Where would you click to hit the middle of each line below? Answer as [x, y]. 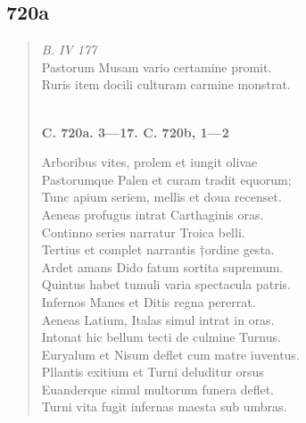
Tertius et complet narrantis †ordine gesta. [158, 249]
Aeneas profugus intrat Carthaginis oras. [153, 214]
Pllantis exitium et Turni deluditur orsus [153, 372]
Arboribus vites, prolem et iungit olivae [149, 162]
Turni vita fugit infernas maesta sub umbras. [164, 406]
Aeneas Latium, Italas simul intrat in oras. [158, 319]
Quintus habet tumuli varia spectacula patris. [166, 284]
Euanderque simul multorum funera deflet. [157, 389]
